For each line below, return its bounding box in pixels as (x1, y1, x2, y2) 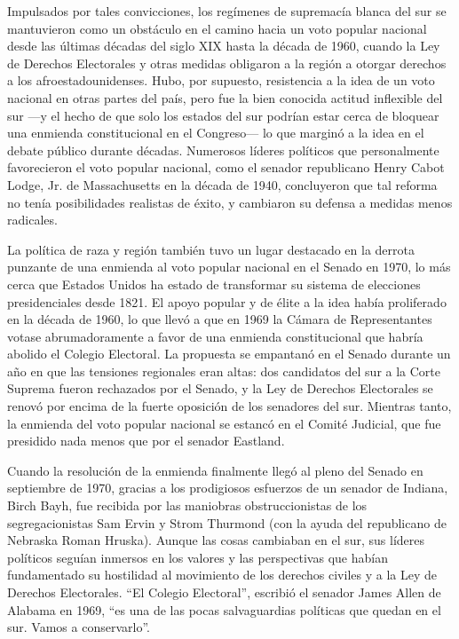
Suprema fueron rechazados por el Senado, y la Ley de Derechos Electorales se (7, 379, 433, 398)
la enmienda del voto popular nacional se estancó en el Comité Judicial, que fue (7, 414, 441, 432)
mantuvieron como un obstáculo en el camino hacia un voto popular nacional (7, 19, 427, 37)
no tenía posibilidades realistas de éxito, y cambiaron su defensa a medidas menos (7, 193, 453, 211)
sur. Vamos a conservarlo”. (7, 618, 150, 636)
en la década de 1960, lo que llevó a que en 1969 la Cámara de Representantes (7, 310, 432, 328)
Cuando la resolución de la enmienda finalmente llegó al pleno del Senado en (7, 461, 423, 479)
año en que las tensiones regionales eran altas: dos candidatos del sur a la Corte (7, 361, 441, 380)
